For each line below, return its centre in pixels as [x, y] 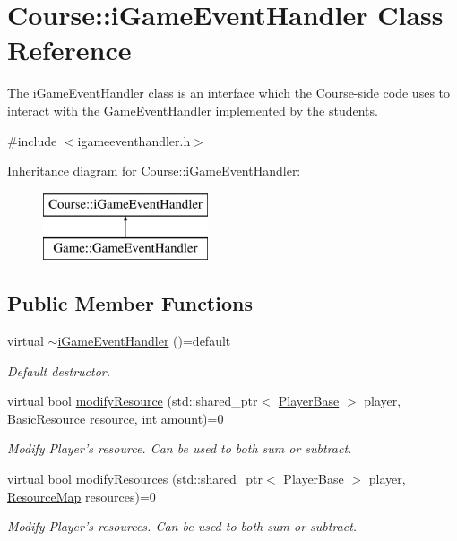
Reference [69, 50]
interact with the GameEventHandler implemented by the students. [193, 110]
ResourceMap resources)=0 [82, 496]
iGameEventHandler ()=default [144, 341]
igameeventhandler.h [134, 140]
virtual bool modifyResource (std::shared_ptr [133, 401]
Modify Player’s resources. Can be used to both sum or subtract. [182, 526]
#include [32, 140]
